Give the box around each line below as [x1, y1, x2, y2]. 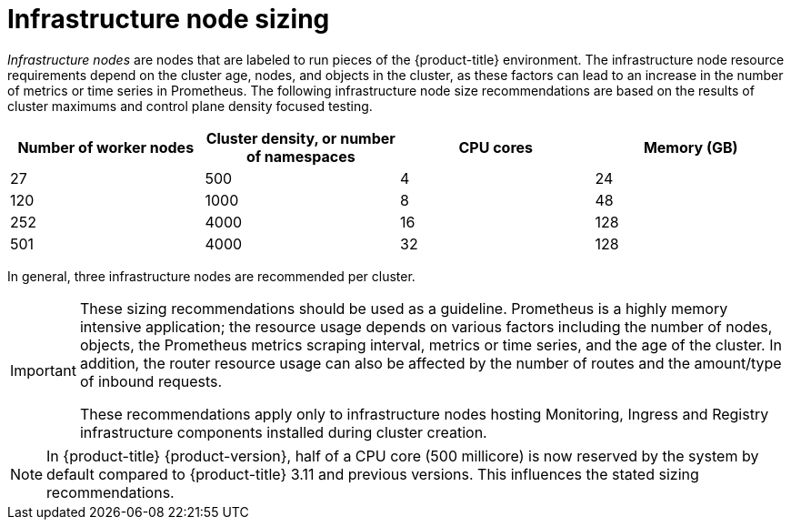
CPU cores [458, 137, 534, 157]
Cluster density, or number [205, 128, 395, 147]
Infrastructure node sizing [7, 4, 330, 35]
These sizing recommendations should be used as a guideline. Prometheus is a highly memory [79, 299, 728, 318]
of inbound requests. [79, 371, 223, 390]
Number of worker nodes [17, 137, 195, 157]
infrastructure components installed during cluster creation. [79, 422, 487, 441]
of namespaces [245, 147, 355, 166]
